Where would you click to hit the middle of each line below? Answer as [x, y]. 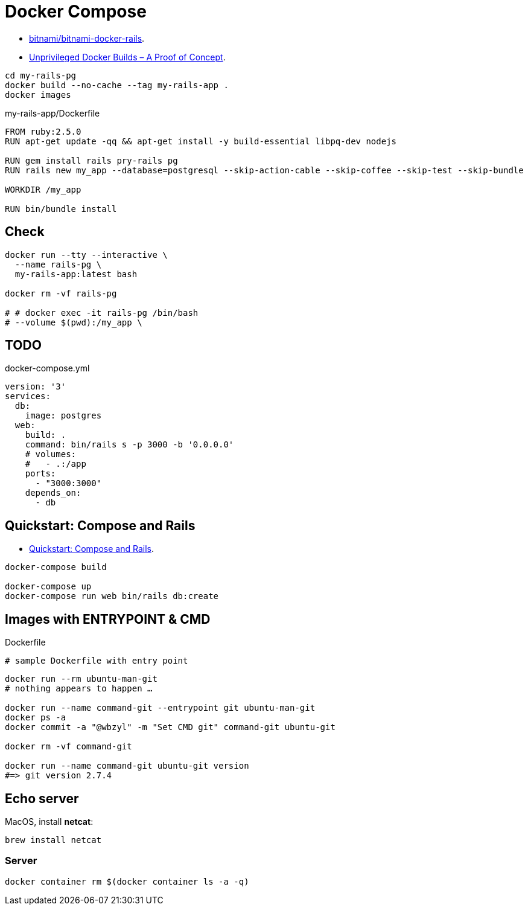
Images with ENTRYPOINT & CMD [108, 619]
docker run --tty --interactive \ [86, 255]
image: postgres [63, 416]
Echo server [42, 798]
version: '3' [36, 387]
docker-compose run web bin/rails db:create [112, 596]
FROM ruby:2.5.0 [43, 131]
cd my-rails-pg [41, 75]
